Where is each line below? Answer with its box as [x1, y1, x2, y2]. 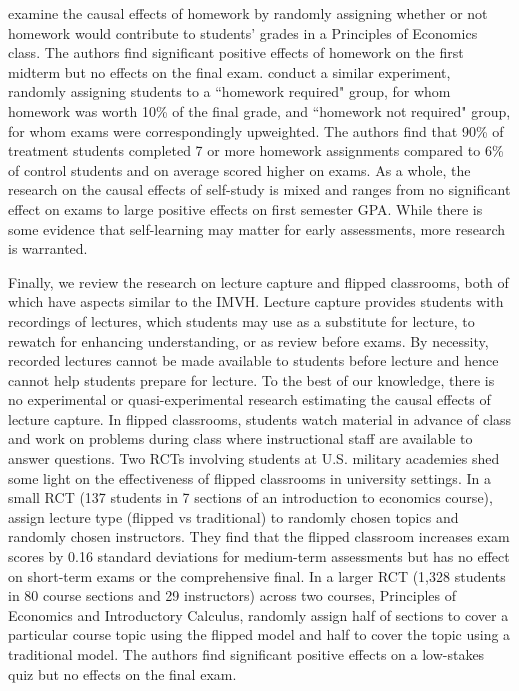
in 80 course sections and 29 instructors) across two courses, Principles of [8, 585, 456, 606]
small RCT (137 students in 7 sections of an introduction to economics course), [8, 487, 493, 508]
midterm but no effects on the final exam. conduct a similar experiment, [8, 61, 451, 82]
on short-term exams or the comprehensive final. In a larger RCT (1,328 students [8, 565, 506, 586]
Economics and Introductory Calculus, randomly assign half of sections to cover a [8, 604, 509, 625]
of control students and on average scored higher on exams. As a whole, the [8, 159, 471, 180]
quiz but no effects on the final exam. [8, 663, 237, 684]
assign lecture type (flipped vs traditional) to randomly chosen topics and [8, 506, 459, 527]
